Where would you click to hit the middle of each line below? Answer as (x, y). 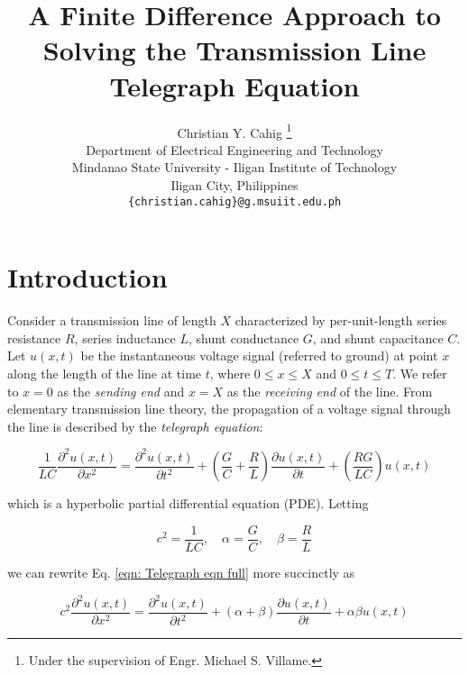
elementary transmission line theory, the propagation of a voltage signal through (229, 409)
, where (230, 373)
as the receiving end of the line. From (330, 391)
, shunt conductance (244, 337)
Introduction (87, 277)
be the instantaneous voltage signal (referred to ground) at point (259, 356)
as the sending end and (121, 391)
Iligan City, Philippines (234, 184)
